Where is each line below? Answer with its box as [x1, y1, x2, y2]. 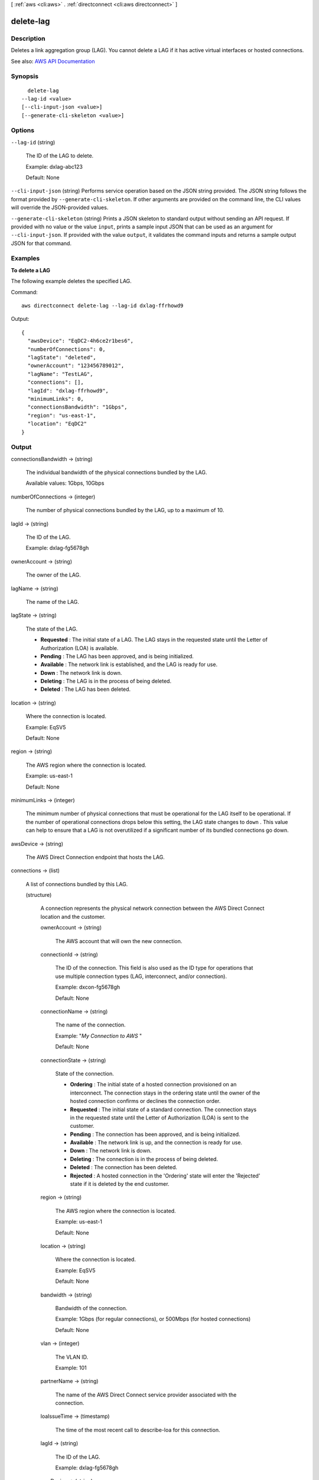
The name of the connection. [55, 1021, 126, 1028]
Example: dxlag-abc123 [25, 163, 83, 170]
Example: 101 [55, 1364, 87, 1371]
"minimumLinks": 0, [27, 395, 84, 402]
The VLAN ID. [55, 1353, 89, 1360]
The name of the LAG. [25, 598, 79, 605]
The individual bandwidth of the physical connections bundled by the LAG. [25, 469, 207, 476]
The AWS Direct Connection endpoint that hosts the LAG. [25, 853, 165, 861]
